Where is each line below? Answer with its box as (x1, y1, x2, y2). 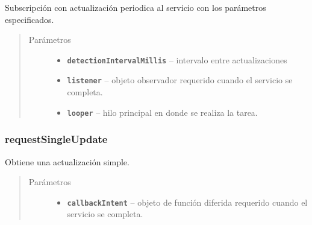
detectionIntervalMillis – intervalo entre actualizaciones (67, 53, 287, 66)
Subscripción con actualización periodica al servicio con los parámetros (5, 1, 266, 13)
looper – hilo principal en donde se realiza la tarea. (67, 106, 258, 118)
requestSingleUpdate (5, 132, 108, 147)
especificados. (5, 13, 54, 25)
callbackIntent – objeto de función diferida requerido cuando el (67, 195, 308, 208)
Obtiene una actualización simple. (5, 155, 129, 168)
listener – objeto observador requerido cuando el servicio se (67, 74, 293, 86)
